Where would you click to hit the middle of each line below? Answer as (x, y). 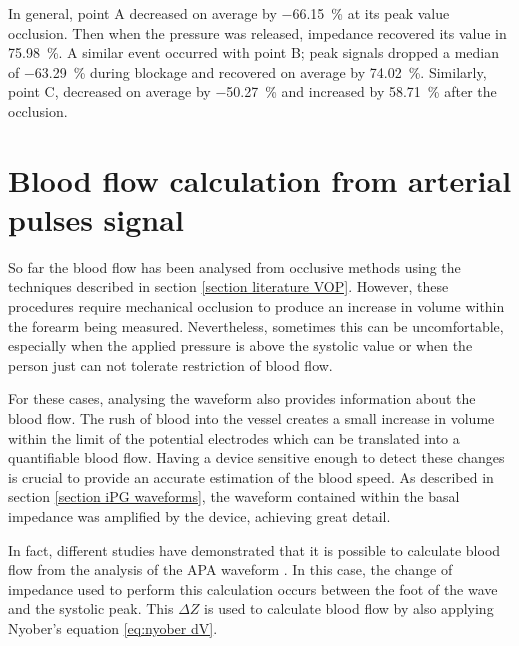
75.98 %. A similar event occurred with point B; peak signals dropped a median (253, 52)
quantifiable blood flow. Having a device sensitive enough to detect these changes (256, 457)
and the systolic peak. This (91, 608)
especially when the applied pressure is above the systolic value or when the (240, 345)
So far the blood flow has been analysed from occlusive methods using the (234, 266)
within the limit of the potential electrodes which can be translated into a (234, 437)
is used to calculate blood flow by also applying (349, 608)
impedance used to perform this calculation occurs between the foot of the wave (253, 588)
